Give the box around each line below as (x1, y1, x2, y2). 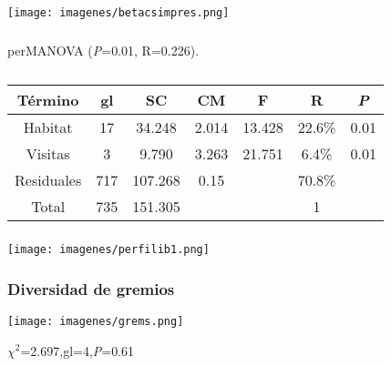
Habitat (23, 117, 73, 138)
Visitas (26, 143, 70, 165)
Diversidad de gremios (7, 277, 175, 300)
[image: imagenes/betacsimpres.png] (7, 5, 230, 19)
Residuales (15, 169, 82, 191)
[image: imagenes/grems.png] (7, 314, 184, 328)
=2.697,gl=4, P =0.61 (20, 341, 135, 360)
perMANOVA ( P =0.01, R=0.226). (7, 40, 200, 59)
